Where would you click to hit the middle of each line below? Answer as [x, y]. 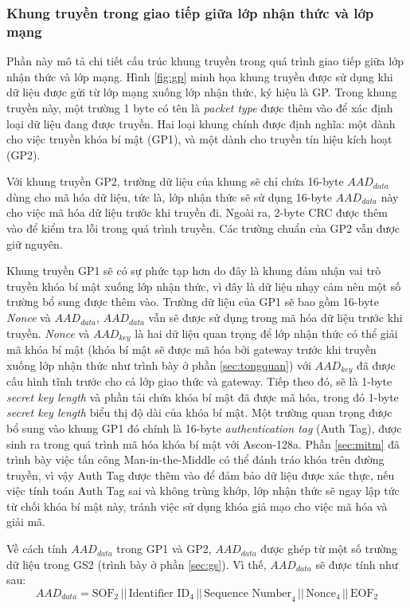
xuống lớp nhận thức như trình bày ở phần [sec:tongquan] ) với [159, 365]
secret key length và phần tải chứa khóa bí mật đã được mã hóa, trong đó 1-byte [203, 396]
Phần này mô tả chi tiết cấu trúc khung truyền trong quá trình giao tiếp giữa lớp [205, 61]
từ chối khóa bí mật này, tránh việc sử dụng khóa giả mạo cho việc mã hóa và [197, 506]
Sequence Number [248, 593]
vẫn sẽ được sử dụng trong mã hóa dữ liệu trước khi [275, 318]
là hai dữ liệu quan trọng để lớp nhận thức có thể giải [266, 333]
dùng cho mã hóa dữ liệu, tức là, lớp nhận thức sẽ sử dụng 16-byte [169, 196]
